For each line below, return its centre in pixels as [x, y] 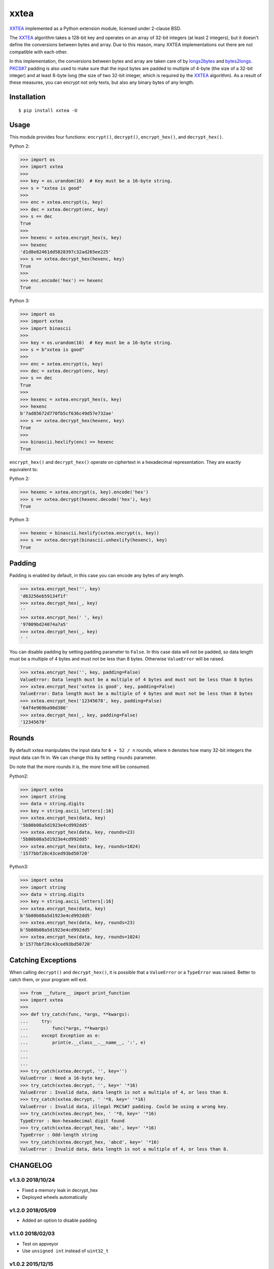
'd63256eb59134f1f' [44, 596]
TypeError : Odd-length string [59, 1135]
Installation [27, 97]
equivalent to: [24, 469]
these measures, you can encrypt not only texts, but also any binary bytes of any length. [102, 82]
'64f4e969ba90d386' [44, 708]
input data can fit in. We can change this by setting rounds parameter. [83, 757]
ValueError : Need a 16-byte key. [63, 1078]
